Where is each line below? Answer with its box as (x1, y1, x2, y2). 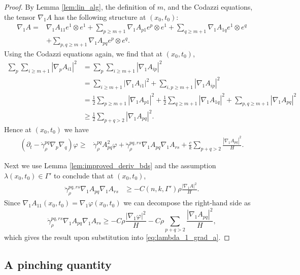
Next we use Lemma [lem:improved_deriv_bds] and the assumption (4, 160, 216, 171)
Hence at (4, 124, 32, 134)
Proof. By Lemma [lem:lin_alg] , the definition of (4, 2, 155, 12)
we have (64, 124, 89, 134)
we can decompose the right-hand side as (123, 197, 251, 208)
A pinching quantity (4, 257, 112, 272)
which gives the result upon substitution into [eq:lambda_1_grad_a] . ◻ (4, 232, 230, 242)
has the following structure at (54, 11, 146, 22)
